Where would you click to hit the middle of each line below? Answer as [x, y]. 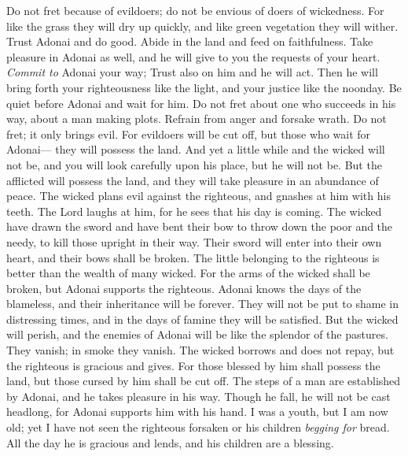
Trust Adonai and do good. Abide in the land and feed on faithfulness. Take [190, 41]
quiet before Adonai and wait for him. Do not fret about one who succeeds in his [201, 103]
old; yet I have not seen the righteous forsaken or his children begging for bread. [198, 427]
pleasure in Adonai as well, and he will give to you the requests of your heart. [193, 56]
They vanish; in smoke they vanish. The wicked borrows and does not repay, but [200, 350]
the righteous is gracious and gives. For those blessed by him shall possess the [193, 365]
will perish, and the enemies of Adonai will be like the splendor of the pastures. [197, 334]
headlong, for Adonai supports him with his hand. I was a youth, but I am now [197, 412]
